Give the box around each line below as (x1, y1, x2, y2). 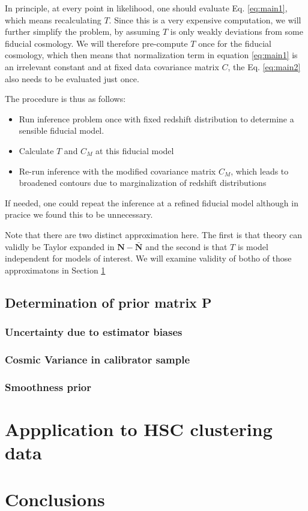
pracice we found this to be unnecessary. (5, 208, 153, 221)
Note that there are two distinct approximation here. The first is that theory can (5, 228, 303, 241)
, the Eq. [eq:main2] (228, 60, 301, 73)
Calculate (19, 144, 54, 157)
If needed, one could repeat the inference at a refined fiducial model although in (5, 196, 298, 209)
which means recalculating (5, 13, 101, 26)
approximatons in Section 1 (5, 263, 106, 276)
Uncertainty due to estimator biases (5, 324, 183, 339)
